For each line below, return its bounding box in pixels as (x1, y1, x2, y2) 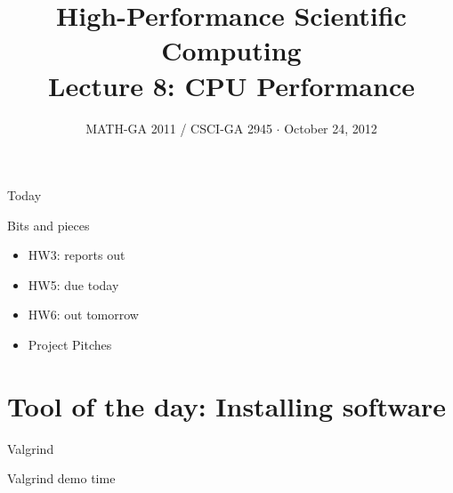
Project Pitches (28, 335, 112, 354)
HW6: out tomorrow (28, 305, 139, 324)
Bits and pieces (7, 215, 90, 234)
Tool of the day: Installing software (7, 387, 447, 424)
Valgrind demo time (7, 469, 116, 488)
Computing (161, 32, 302, 69)
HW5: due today (28, 275, 119, 294)
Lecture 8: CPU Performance (48, 67, 415, 103)
